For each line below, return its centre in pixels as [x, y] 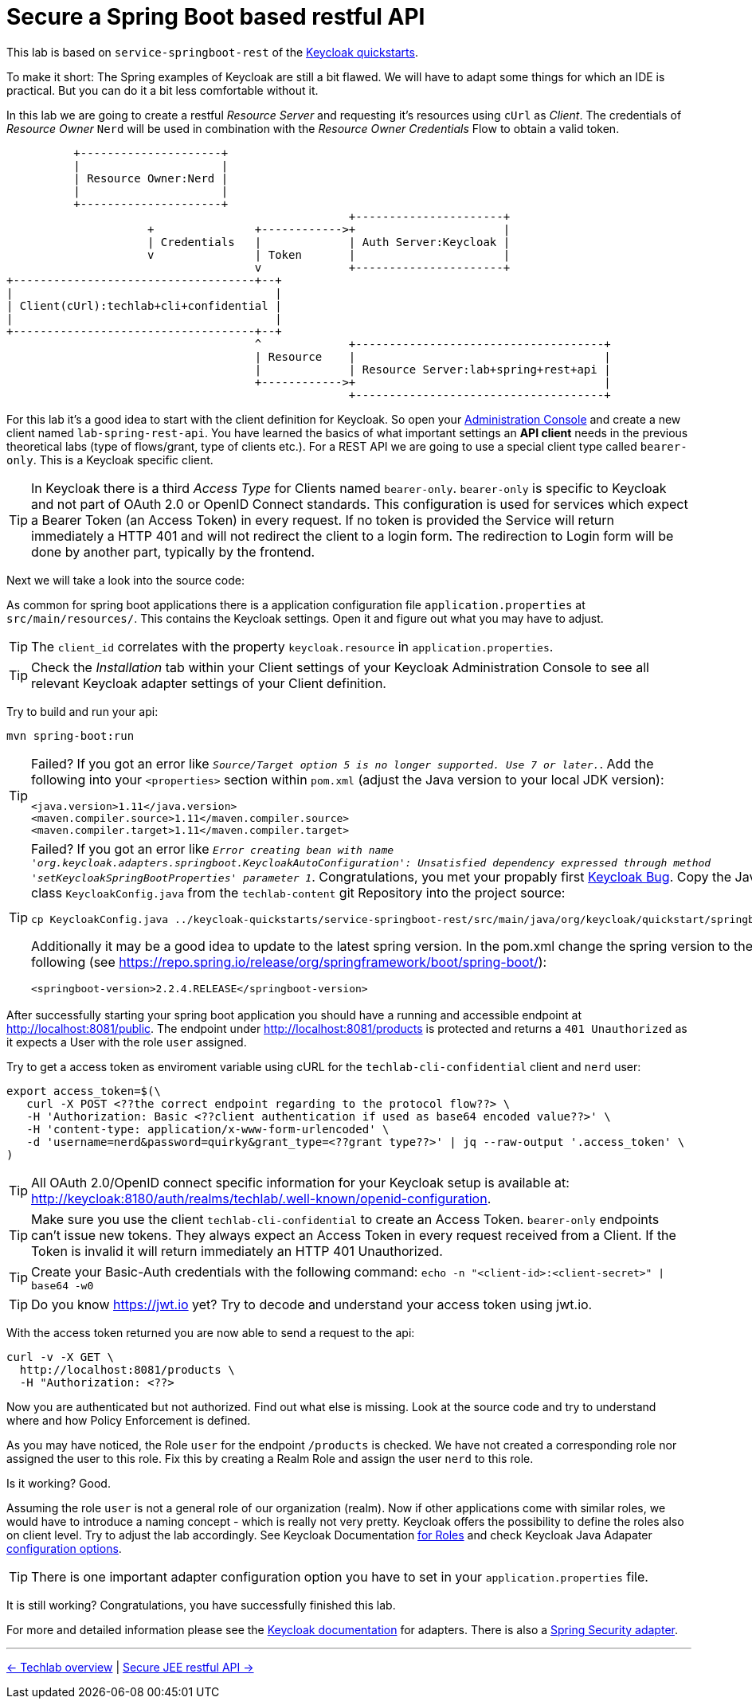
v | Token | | [329, 254]
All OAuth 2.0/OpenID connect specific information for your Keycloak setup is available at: [300, 1182]
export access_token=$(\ [84, 1091]
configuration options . [64, 1548]
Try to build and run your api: [82, 711]
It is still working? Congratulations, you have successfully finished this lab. [201, 1605]
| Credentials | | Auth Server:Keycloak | [329, 242]
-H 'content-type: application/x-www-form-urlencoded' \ [208, 1129]
